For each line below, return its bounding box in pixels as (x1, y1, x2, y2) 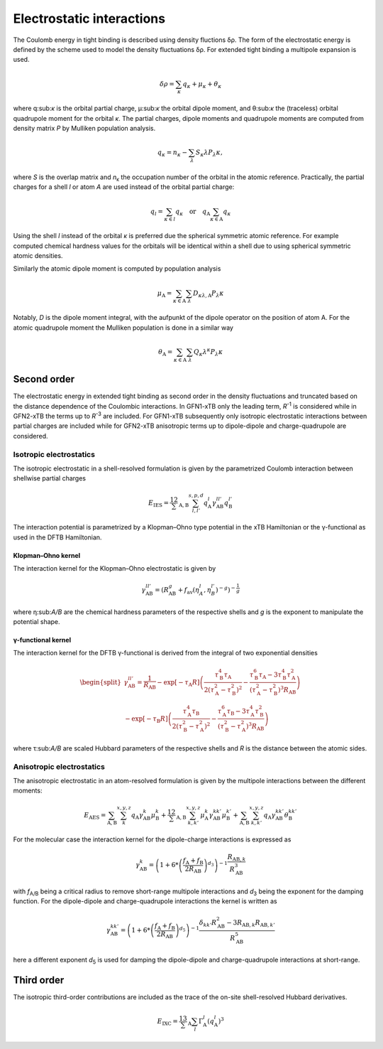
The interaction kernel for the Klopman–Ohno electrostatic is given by (13, 564, 216, 573)
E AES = (84, 811, 106, 821)
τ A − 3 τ (258, 670, 282, 680)
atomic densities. (13, 252, 63, 259)
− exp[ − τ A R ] (157, 678, 200, 688)
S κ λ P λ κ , (195, 149, 223, 158)
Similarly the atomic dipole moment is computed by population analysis (13, 264, 221, 273)
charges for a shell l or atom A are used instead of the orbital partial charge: (13, 183, 235, 191)
